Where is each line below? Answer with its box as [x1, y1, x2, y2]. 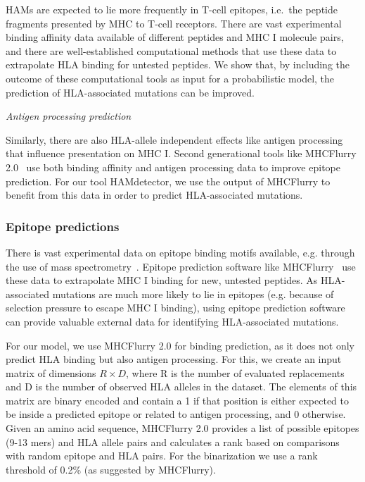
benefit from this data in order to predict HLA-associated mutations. [6, 187, 303, 202]
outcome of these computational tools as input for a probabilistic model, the [6, 70, 335, 85]
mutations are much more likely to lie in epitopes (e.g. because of [52, 286, 334, 301]
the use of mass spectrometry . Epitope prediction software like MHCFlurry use [6, 259, 356, 273]
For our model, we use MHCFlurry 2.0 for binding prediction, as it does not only [6, 338, 354, 352]
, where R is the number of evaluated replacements [126, 365, 345, 380]
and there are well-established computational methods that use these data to [6, 43, 337, 58]
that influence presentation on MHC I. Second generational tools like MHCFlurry [6, 146, 357, 161]
